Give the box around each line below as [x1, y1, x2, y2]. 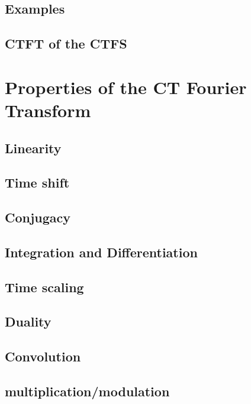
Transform [5, 98, 91, 122]
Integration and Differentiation [5, 243, 198, 261]
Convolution [5, 347, 81, 366]
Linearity [5, 138, 62, 157]
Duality [5, 312, 52, 331]
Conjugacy [5, 208, 71, 227]
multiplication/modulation [5, 382, 170, 400]
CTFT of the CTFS [5, 34, 127, 53]
